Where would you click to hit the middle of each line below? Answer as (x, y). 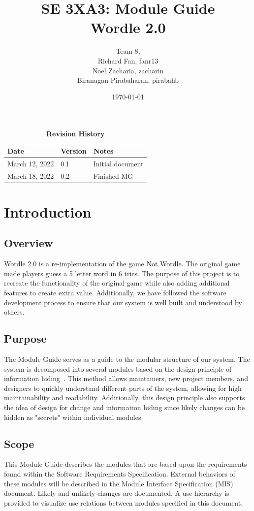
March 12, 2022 (31, 163)
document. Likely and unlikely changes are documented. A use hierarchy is (117, 493)
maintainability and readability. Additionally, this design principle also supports (125, 398)
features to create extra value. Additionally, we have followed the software (115, 293)
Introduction (48, 211)
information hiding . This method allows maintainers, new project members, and (126, 378)
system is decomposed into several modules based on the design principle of (118, 368)
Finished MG (113, 176)
